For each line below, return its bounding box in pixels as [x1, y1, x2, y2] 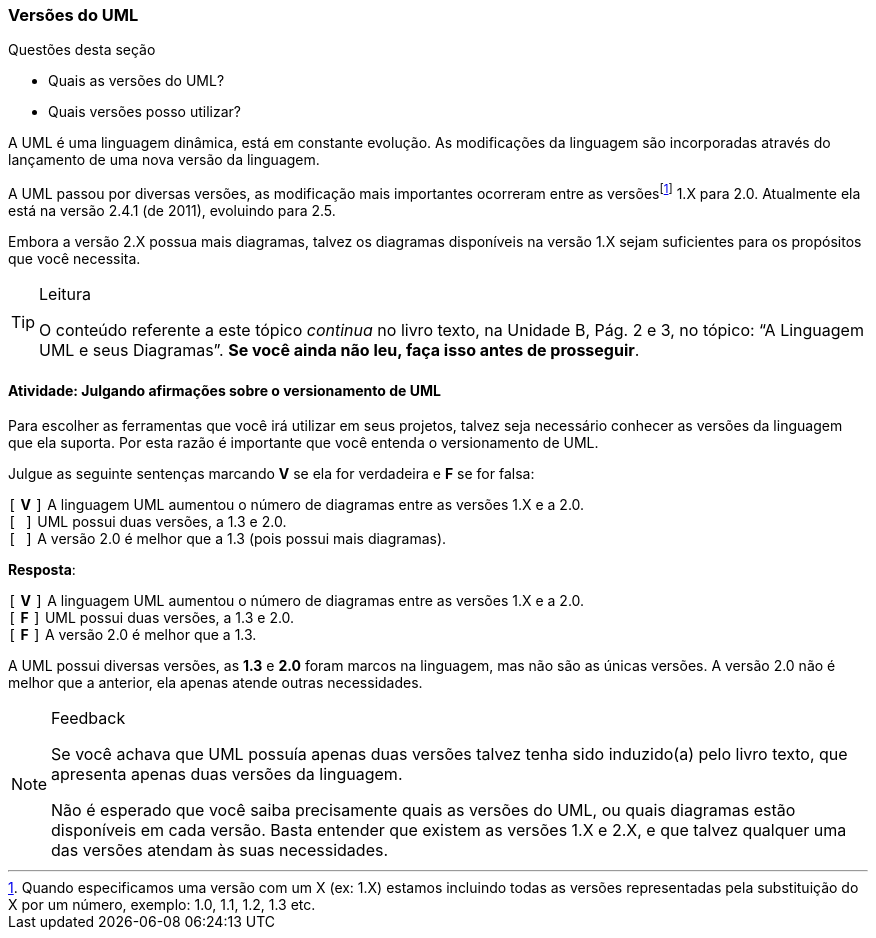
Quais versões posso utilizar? [48, 103, 241, 121]
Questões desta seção [8, 41, 156, 59]
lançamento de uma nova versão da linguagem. [8, 151, 320, 169]
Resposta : [8, 561, 76, 579]
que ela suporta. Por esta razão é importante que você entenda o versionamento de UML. [8, 434, 599, 452]
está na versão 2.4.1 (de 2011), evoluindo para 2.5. [8, 202, 336, 220]
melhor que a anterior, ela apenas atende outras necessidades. [8, 674, 423, 692]
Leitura [39, 284, 91, 305]
